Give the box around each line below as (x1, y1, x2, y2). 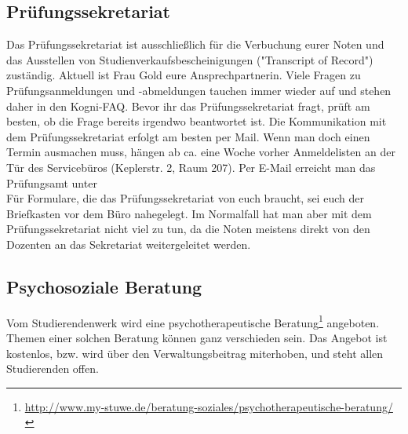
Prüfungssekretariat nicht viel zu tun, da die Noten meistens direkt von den (6, 221, 370, 237)
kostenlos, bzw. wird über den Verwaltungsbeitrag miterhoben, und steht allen (6, 345, 384, 361)
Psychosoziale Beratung (6, 274, 202, 298)
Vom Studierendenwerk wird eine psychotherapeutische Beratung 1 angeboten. (6, 312, 380, 330)
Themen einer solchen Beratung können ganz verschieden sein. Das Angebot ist (6, 329, 388, 345)
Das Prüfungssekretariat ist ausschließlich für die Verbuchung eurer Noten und (6, 36, 384, 53)
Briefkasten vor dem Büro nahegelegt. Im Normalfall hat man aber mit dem (6, 205, 372, 221)
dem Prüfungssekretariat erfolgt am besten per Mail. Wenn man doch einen (6, 128, 370, 144)
